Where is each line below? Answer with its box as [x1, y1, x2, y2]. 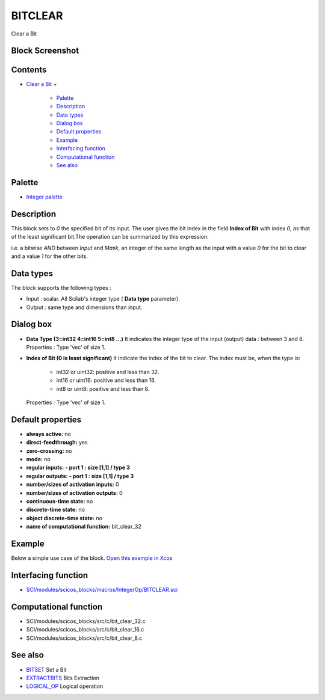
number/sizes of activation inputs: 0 [26, 481, 120, 488]
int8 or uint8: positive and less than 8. [56, 385, 150, 392]
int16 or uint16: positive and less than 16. [56, 376, 156, 384]
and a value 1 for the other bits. [11, 253, 88, 260]
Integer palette [26, 193, 63, 200]
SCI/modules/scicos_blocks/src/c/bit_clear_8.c [26, 634, 143, 642]
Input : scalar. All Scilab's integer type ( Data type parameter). [26, 295, 180, 302]
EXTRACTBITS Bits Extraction [26, 674, 99, 681]
